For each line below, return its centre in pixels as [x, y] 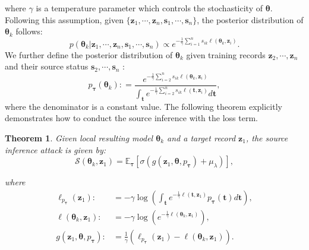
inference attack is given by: [56, 149]
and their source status [47, 66]
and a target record [201, 137]
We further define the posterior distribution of [89, 54]
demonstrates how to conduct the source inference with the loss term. [131, 118]
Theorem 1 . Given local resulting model [79, 137]
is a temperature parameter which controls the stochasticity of [149, 8]
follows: [29, 31]
